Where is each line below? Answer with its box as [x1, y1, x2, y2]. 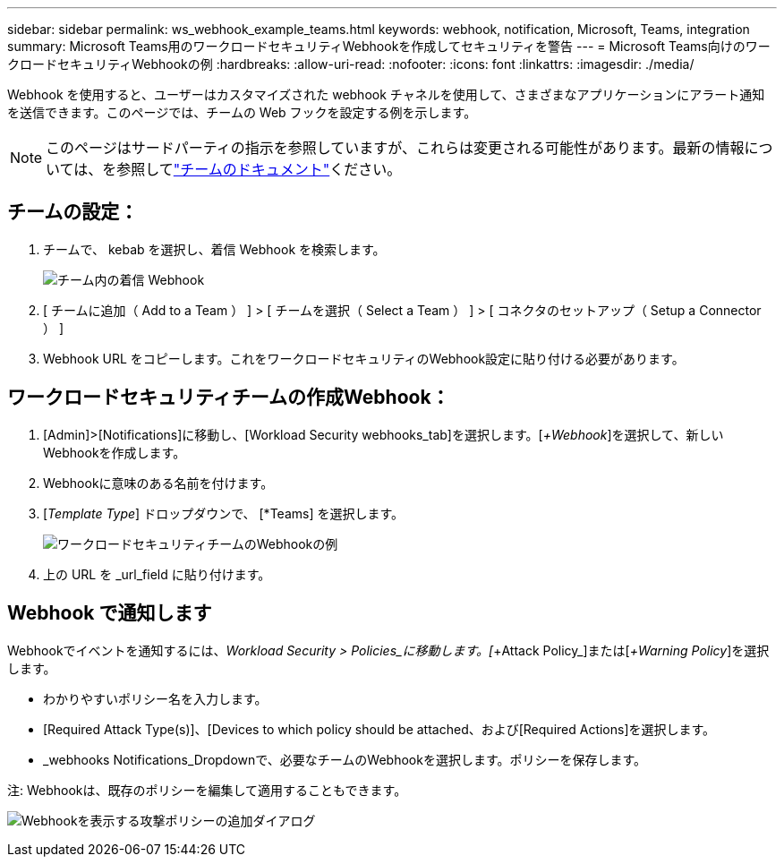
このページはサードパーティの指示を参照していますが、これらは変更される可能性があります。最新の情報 [46, 139, 745, 157]
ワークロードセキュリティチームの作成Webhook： [7, 386, 450, 409]
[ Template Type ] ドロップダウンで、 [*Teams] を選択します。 [43, 505, 405, 521]
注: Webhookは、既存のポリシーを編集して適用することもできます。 [7, 782, 407, 798]
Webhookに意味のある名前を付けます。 [43, 475, 274, 491]
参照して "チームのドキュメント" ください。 [116, 160, 402, 178]
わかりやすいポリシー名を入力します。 [43, 690, 268, 706]
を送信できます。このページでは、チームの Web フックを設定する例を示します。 [7, 105, 477, 120]
